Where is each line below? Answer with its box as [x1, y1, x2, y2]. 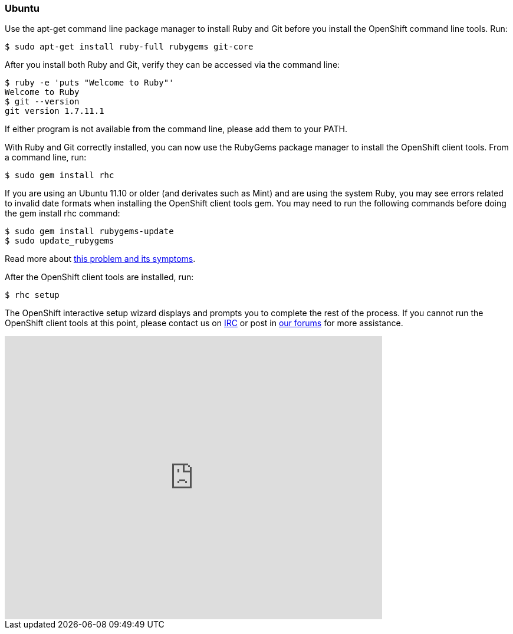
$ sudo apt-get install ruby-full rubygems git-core [5, 42, 254, 52]
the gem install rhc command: [5, 208, 120, 219]
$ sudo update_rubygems [5, 236, 114, 246]
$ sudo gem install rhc [5, 170, 114, 180]
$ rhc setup [5, 290, 60, 300]
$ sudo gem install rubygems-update [5, 226, 174, 236]
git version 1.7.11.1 [5, 106, 104, 116]
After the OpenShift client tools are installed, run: [5, 272, 194, 282]
